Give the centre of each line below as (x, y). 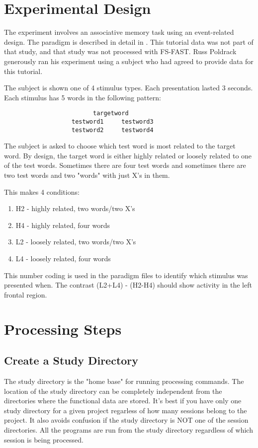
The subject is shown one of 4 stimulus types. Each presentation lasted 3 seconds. (129, 88)
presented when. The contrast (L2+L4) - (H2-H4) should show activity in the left (128, 285)
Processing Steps (63, 329)
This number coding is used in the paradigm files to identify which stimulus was (126, 275)
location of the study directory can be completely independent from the (113, 391)
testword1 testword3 (113, 121)
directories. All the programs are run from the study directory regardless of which (129, 429)
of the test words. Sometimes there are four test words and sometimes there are (125, 165)
